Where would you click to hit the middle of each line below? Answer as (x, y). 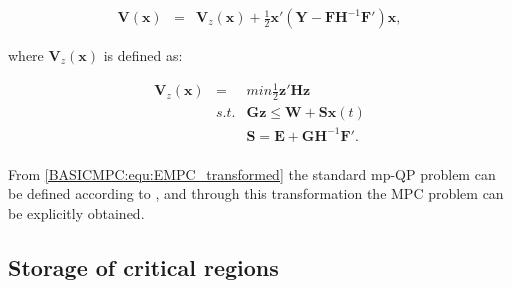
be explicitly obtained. (76, 212)
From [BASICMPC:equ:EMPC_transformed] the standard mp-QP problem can (252, 173)
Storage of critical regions (143, 266)
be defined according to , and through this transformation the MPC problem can (256, 193)
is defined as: (143, 55)
